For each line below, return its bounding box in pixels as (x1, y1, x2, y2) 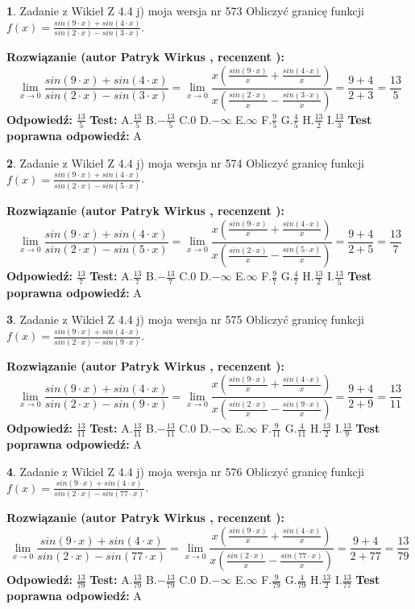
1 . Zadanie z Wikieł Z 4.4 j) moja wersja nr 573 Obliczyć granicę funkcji (6, 2, 364, 19)
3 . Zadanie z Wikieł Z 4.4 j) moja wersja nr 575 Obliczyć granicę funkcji (6, 311, 364, 328)
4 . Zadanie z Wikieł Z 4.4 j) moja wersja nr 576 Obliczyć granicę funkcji (6, 462, 364, 479)
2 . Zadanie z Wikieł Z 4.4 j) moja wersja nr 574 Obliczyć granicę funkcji (6, 154, 364, 171)
